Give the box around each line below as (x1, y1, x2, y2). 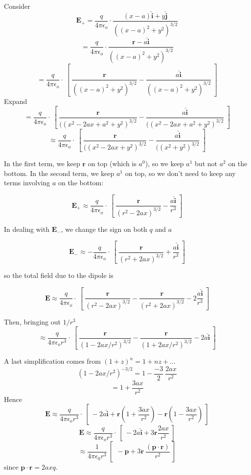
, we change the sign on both (61, 224, 147, 234)
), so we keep (145, 158, 184, 169)
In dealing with (4, 224, 49, 234)
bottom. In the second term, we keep (4, 168, 114, 178)
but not (195, 158, 217, 169)
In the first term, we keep (4, 158, 80, 169)
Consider (4, 1, 30, 11)
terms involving (4, 177, 50, 188)
